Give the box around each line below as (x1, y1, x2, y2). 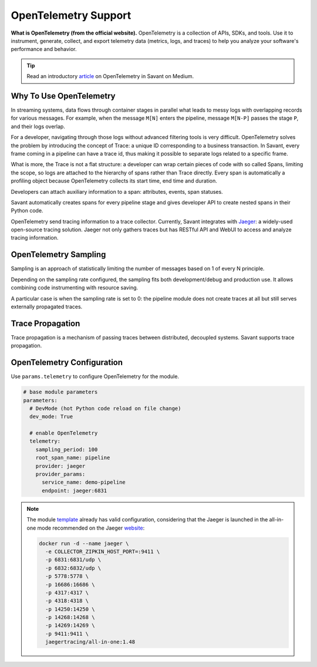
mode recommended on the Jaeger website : (37, 524, 145, 531)
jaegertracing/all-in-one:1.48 (45, 639, 135, 645)
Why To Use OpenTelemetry (11, 91, 116, 101)
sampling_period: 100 (35, 446, 98, 453)
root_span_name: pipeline (35, 454, 110, 461)
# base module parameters (23, 389, 98, 396)
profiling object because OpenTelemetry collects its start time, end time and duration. (11, 177, 217, 184)
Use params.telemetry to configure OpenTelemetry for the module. (11, 373, 179, 380)
